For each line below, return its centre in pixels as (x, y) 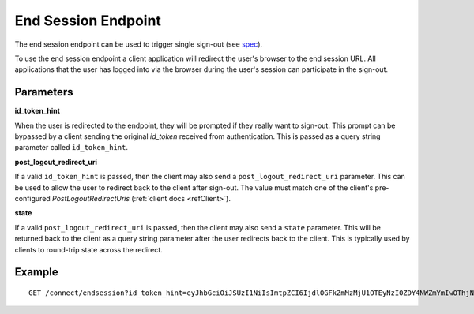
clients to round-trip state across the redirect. (89, 249)
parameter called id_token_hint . (71, 148)
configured (32, 198)
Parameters (44, 92)
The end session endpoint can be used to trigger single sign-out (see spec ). (139, 44)
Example (36, 272)
